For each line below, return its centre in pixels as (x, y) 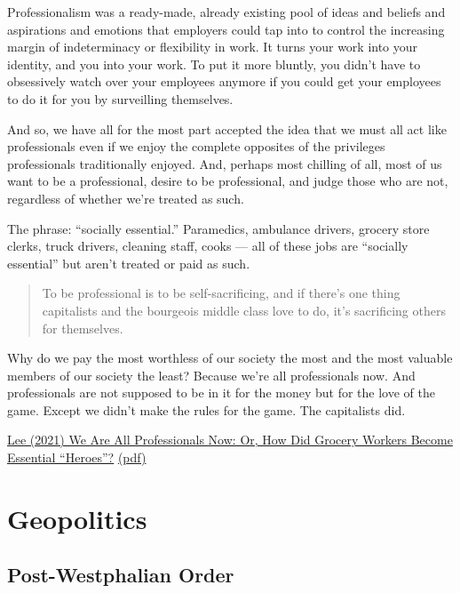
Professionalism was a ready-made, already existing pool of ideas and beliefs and (226, 12)
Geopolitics (77, 518)
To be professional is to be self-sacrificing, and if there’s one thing (221, 293)
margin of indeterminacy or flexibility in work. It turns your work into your (213, 47)
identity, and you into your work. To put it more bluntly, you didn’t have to (214, 64)
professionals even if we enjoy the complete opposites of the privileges (196, 146)
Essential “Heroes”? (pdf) (77, 457)
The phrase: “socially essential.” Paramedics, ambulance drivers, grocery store (218, 228)
